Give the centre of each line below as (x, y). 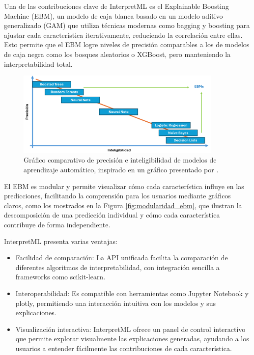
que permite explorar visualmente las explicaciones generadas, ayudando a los (132, 339)
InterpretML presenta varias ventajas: (61, 241)
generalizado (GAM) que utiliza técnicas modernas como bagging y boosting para (127, 25)
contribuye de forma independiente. (57, 224)
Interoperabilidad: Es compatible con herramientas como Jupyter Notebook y (132, 293)
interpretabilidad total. (38, 64)
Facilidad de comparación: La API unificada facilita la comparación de (122, 258)
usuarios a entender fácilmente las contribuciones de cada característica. (124, 348)
